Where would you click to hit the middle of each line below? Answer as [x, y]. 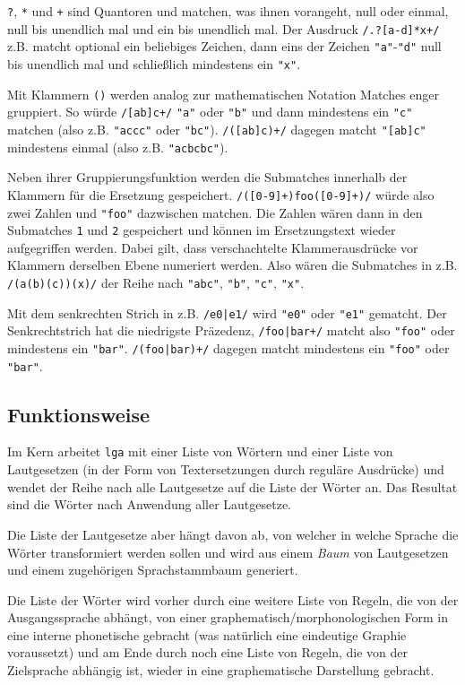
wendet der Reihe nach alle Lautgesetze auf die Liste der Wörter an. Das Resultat [232, 486]
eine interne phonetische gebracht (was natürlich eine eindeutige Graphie [207, 634]
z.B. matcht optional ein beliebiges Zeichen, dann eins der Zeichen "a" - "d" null [224, 46]
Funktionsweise [79, 414]
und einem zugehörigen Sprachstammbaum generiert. [153, 570]
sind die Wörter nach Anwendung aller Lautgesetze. [150, 504]
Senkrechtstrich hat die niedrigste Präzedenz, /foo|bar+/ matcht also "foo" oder [231, 330]
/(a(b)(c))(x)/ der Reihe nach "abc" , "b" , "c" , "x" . [156, 282]
